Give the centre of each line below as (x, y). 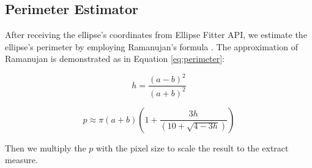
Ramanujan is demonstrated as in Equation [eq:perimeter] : (115, 59)
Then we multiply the (46, 147)
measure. (21, 160)
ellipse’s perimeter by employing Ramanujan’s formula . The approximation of (151, 46)
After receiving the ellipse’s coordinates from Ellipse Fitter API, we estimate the (156, 35)
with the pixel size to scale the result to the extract (192, 147)
